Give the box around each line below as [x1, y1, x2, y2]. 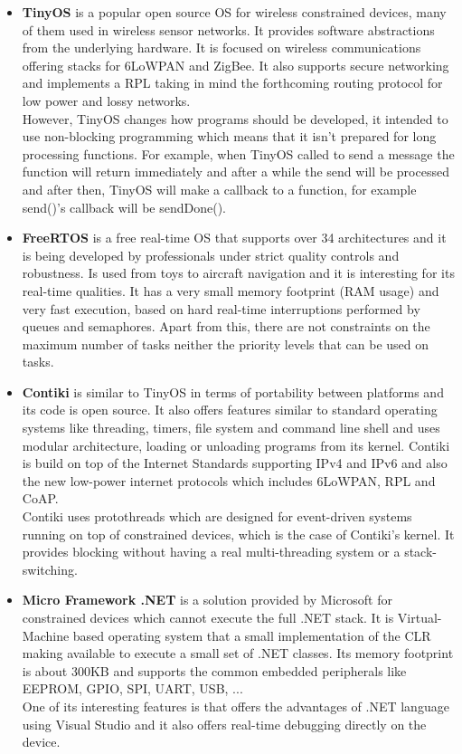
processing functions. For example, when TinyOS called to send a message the [22, 144, 455, 163]
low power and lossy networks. [22, 91, 191, 110]
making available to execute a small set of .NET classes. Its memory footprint [22, 644, 454, 663]
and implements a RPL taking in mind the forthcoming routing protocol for [22, 73, 443, 92]
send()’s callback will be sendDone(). [22, 197, 226, 216]
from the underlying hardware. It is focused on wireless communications [22, 38, 421, 57]
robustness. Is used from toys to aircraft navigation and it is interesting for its [22, 263, 455, 282]
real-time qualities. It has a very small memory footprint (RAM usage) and [22, 281, 439, 300]
